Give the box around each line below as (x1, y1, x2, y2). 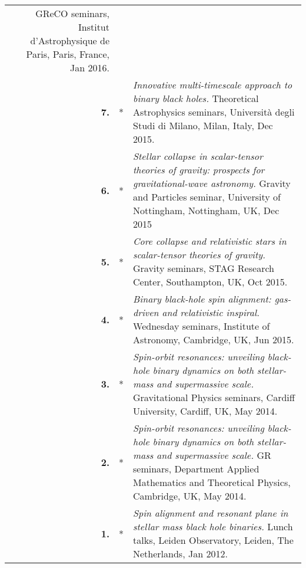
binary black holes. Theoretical (133, 91, 259, 105)
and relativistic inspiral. (162, 306, 260, 319)
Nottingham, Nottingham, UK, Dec (133, 203, 280, 217)
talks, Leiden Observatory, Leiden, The (133, 533, 294, 547)
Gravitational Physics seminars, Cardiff (133, 390, 295, 404)
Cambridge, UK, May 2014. (133, 489, 247, 503)
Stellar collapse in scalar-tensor (133, 149, 263, 163)
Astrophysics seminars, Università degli (133, 105, 295, 119)
